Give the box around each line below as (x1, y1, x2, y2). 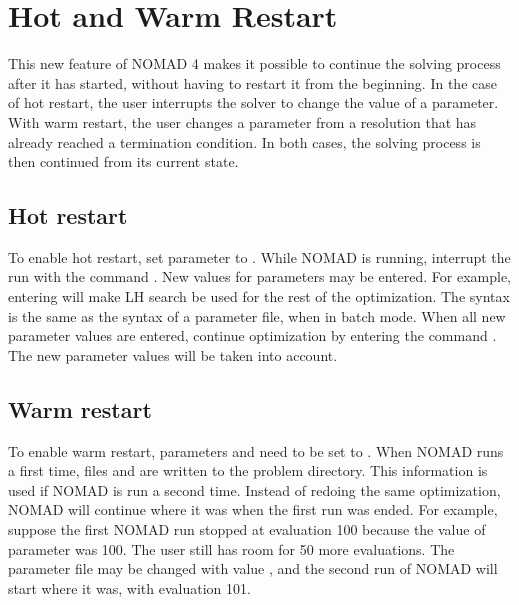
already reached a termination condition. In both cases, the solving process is (8, 131, 481, 152)
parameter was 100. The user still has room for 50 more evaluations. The (8, 538, 455, 559)
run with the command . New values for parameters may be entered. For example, (8, 266, 511, 287)
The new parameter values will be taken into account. (8, 344, 338, 365)
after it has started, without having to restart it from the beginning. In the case (8, 72, 497, 93)
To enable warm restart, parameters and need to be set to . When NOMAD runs (8, 440, 504, 461)
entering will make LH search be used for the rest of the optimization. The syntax (8, 286, 510, 307)
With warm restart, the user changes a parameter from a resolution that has (8, 111, 477, 132)
